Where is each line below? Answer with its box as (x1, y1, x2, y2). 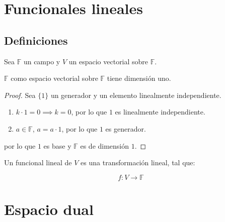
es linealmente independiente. (115, 106, 205, 117)
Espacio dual (4, 198, 94, 219)
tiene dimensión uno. (107, 73, 171, 83)
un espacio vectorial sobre (68, 56, 148, 66)
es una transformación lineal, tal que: (81, 157, 195, 168)
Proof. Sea (4, 89, 36, 100)
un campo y (23, 56, 60, 66)
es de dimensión (80, 140, 129, 151)
